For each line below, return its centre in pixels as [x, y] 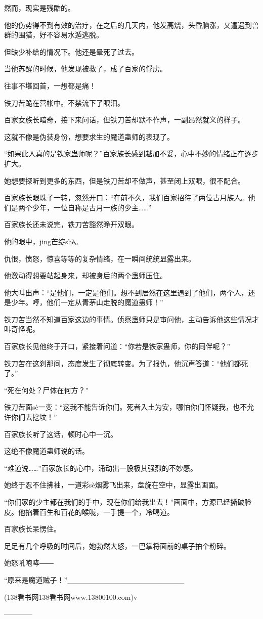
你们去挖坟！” [34, 417]
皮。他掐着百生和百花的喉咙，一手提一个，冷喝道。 [89, 512]
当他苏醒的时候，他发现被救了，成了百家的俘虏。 [85, 69]
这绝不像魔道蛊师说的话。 [47, 451]
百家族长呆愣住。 [32, 529]
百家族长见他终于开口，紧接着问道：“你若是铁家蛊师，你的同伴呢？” [117, 346]
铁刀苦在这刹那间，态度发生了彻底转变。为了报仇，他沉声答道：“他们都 [123, 363]
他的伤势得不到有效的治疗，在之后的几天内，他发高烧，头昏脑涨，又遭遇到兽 [131, 25]
